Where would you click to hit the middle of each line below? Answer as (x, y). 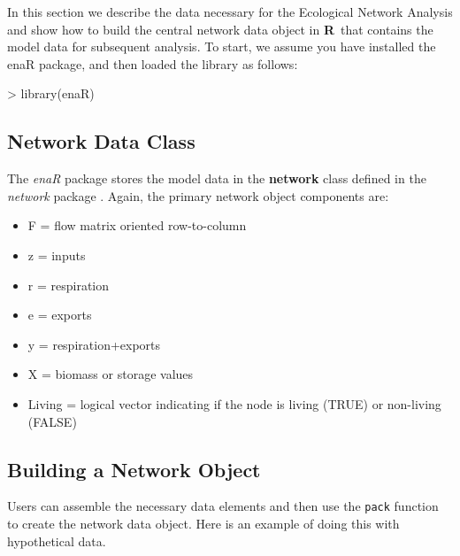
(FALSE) (52, 421)
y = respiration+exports (94, 344)
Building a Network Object (134, 469)
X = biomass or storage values (111, 374)
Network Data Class (101, 141)
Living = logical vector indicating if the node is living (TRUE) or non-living (234, 403)
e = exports (60, 315)
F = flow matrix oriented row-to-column (137, 225)
